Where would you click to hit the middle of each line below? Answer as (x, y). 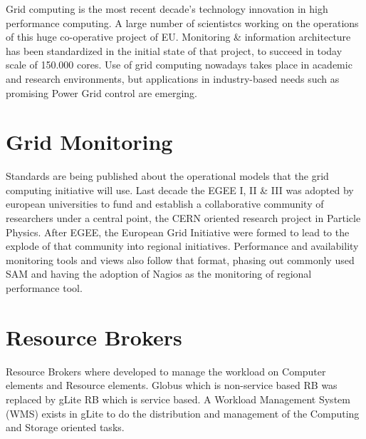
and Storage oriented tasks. (65, 427)
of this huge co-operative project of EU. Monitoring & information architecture (178, 37)
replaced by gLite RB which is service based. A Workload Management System (178, 399)
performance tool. (44, 288)
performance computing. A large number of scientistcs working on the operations (182, 22)
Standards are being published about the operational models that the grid (167, 176)
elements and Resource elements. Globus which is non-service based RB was (172, 385)
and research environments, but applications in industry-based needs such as (173, 78)
